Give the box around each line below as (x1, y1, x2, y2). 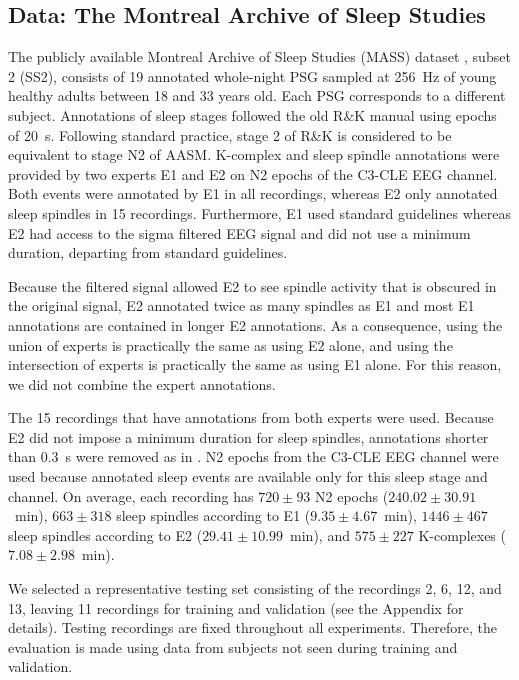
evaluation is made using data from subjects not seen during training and (8, 636, 458, 657)
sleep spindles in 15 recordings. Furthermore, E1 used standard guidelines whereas (8, 202, 511, 223)
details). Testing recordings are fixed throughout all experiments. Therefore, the (8, 617, 498, 638)
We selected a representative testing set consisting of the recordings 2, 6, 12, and (8, 578, 502, 599)
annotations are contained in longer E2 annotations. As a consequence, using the (8, 314, 503, 335)
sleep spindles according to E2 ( (8, 524, 203, 545)
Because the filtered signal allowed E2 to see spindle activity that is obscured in (8, 275, 497, 296)
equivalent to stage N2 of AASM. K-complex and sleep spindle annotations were (8, 144, 500, 165)
